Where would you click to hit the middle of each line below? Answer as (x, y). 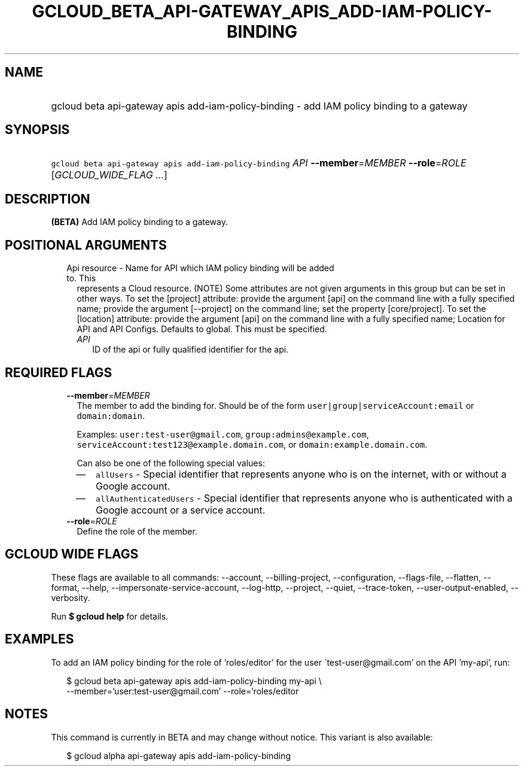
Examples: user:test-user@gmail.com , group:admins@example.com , (223, 434)
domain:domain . (111, 415)
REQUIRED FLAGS (59, 372)
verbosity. (71, 597)
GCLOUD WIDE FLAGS (72, 554)
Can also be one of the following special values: (171, 463)
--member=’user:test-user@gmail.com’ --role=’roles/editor (183, 691)
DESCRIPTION (48, 199)
